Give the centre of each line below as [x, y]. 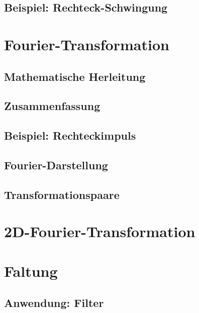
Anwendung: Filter [54, 303]
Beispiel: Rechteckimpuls [70, 135]
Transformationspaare [62, 194]
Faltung [31, 271]
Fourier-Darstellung [56, 165]
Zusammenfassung [52, 106]
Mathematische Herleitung [75, 76]
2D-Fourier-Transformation [100, 231]
